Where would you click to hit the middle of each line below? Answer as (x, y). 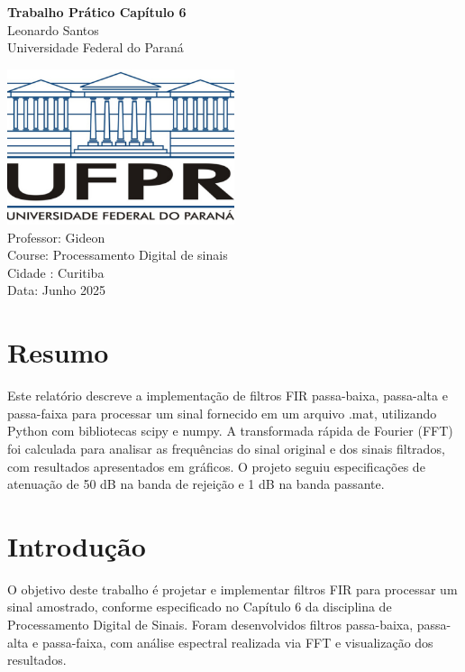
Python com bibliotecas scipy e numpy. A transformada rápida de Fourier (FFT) (230, 431)
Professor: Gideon (56, 237)
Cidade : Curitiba (56, 272)
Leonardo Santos (53, 29)
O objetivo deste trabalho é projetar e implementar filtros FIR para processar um (232, 589)
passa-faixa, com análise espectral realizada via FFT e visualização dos (237, 642)
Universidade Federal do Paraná (96, 47)
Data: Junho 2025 (56, 290)
